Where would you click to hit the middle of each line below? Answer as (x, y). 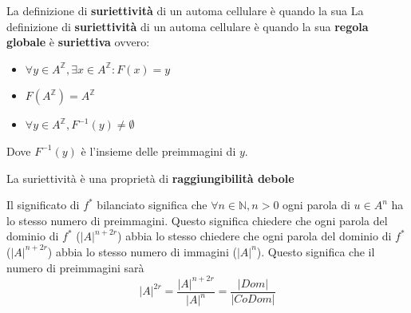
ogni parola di (316, 205)
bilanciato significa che (152, 205)
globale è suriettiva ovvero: (78, 42)
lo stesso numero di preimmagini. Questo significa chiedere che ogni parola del (197, 220)
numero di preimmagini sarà (75, 267)
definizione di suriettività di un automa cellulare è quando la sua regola (188, 26)
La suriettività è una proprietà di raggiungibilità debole (150, 178)
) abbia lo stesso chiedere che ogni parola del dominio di (255, 236)
